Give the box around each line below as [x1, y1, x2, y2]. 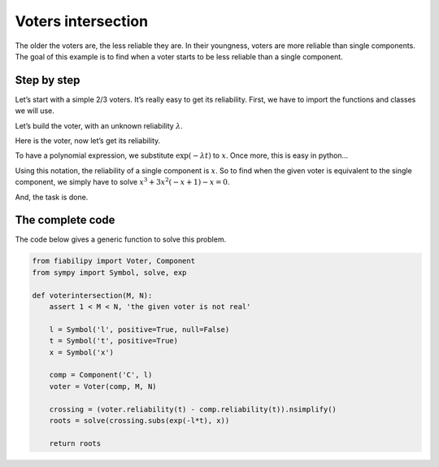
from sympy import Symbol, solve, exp [32, 268, 187, 277]
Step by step [15, 73, 80, 87]
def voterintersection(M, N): [32, 290, 153, 300]
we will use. [15, 106, 54, 116]
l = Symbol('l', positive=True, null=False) [49, 325, 230, 334]
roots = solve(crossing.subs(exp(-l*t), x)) [49, 416, 230, 425]
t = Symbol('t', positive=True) [49, 336, 179, 346]
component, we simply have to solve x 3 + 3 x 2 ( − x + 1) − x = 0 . [15, 176, 230, 187]
